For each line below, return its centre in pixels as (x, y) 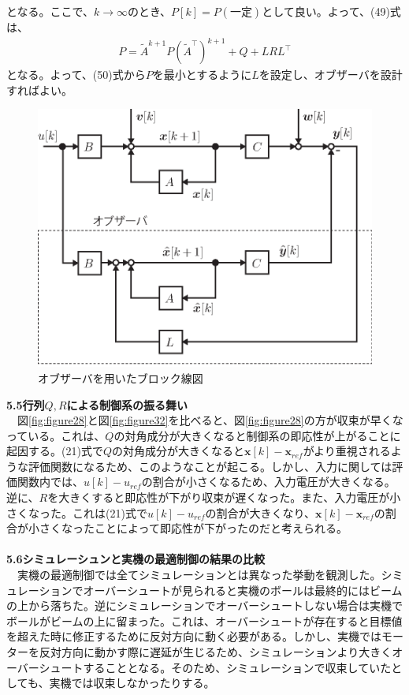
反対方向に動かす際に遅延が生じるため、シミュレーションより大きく (216, 652)
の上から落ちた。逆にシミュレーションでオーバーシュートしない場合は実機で (205, 605)
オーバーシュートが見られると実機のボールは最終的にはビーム (243, 590)
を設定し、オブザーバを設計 (331, 75)
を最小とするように (202, 75)
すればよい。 (39, 90)
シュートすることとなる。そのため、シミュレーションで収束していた (215, 667)
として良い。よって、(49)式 (331, 11)
